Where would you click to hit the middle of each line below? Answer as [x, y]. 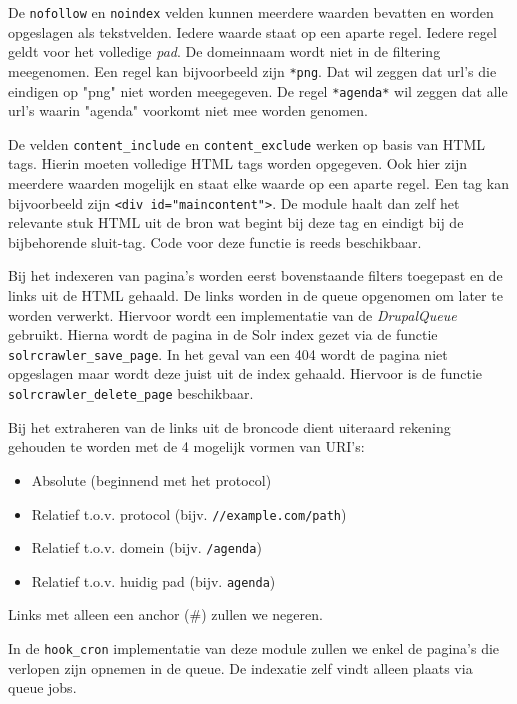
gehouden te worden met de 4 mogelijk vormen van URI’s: [186, 446]
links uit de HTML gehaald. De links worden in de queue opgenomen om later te [255, 295]
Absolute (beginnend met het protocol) [151, 479]
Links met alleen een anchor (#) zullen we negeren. [165, 614]
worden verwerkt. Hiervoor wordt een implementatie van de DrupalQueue [232, 314]
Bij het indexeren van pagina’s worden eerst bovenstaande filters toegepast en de [255, 275]
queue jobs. [42, 687]
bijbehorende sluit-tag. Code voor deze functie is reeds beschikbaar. [215, 241]
